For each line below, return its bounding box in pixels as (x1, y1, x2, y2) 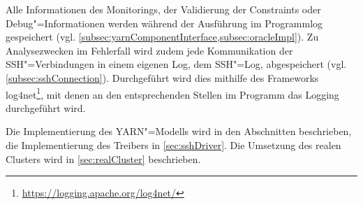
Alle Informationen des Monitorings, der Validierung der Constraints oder (6, 2, 321, 16)
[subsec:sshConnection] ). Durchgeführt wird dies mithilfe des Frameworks (6, 70, 319, 85)
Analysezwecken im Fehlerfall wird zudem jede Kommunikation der (6, 43, 293, 57)
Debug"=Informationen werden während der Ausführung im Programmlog (6, 15, 323, 30)
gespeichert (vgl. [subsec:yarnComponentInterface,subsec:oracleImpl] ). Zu (6, 29, 319, 44)
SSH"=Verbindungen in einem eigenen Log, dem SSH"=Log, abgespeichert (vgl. (6, 57, 347, 71)
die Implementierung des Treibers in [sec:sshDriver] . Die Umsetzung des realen (6, 138, 341, 152)
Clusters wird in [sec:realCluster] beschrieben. (6, 151, 201, 166)
